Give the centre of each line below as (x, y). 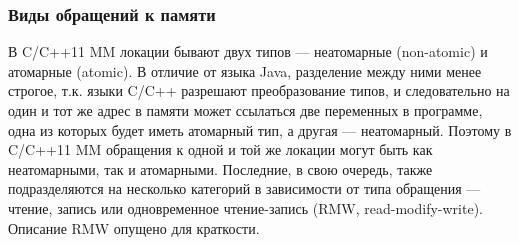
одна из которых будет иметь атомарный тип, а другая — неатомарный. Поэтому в (260, 129)
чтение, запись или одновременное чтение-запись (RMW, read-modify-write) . (245, 207)
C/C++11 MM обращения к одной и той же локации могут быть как (220, 149)
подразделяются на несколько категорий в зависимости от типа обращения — (244, 188)
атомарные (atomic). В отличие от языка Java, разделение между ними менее (245, 70)
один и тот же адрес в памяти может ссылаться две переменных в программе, (245, 110)
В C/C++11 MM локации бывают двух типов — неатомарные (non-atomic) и (248, 51)
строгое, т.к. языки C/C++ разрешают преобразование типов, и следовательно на (259, 90)
